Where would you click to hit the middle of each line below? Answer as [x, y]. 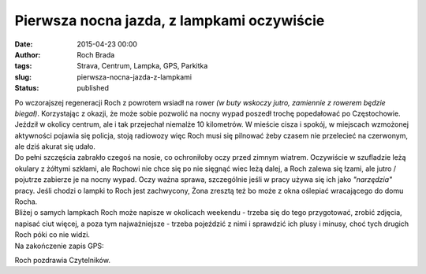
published [93, 88]
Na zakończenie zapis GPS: [59, 246]
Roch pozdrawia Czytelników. [62, 260]
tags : [23, 66]
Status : [27, 88]
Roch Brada [96, 54]
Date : [24, 44]
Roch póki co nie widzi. [52, 235]
